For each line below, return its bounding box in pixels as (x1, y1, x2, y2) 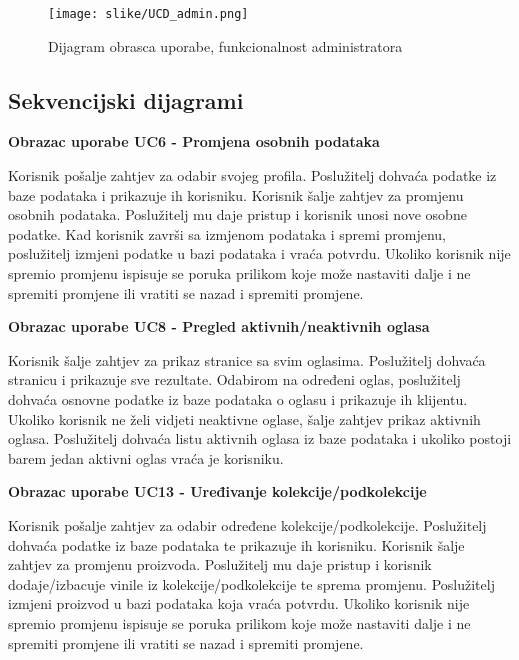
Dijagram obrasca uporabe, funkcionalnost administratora (48, 35, 403, 56)
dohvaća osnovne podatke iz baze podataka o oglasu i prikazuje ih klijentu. (8, 388, 468, 409)
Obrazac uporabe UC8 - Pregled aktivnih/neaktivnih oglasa (8, 316, 430, 337)
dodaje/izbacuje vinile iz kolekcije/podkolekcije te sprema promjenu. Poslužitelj (8, 573, 495, 594)
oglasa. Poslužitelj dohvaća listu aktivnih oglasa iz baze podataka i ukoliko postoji (8, 428, 512, 449)
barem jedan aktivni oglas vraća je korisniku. (8, 447, 284, 468)
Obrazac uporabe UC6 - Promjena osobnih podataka (8, 131, 380, 152)
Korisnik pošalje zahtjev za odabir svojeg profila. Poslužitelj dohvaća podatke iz (8, 165, 497, 186)
